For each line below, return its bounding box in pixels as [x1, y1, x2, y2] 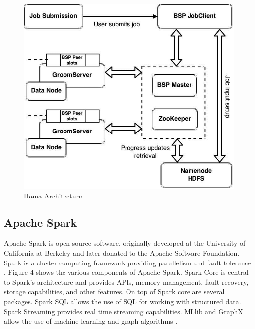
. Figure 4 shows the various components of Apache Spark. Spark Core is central [4, 267, 249, 277]
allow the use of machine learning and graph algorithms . [4, 316, 178, 326]
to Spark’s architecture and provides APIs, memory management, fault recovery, [4, 276, 249, 287]
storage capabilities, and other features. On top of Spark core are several [4, 286, 225, 297]
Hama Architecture [24, 190, 82, 200]
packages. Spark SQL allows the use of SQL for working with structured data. [4, 296, 241, 306]
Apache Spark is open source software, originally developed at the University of [4, 238, 246, 248]
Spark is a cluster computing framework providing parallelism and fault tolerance [4, 257, 251, 267]
